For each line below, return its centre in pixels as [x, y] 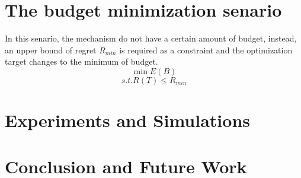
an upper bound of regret [51, 50]
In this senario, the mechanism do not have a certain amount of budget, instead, [151, 38]
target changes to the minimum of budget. [81, 61]
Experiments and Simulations [127, 120]
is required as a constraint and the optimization [206, 50]
